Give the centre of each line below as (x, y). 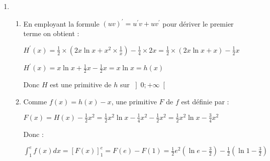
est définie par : (205, 101)
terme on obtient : (51, 33)
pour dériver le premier (198, 23)
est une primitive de (81, 85)
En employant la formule (61, 23)
